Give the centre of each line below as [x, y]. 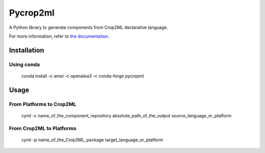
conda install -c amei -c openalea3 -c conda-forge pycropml [83, 76]
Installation [26, 50]
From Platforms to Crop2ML [43, 104]
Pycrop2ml [32, 13]
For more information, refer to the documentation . [59, 36]
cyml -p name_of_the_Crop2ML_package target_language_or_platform [92, 140]
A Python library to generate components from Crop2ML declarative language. [89, 27]
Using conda [25, 65]
